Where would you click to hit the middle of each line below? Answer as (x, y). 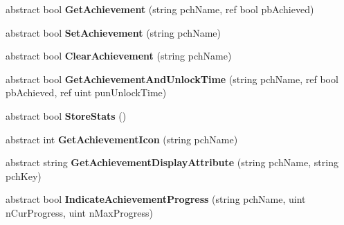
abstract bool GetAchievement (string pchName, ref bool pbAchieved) (160, 9)
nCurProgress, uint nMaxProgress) (79, 212)
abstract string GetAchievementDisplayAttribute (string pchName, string (172, 162)
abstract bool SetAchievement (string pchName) (113, 32)
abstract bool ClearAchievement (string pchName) (119, 56)
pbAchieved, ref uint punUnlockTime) (86, 92)
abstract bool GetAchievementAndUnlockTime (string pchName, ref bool (172, 79)
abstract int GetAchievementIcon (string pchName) (122, 139)
